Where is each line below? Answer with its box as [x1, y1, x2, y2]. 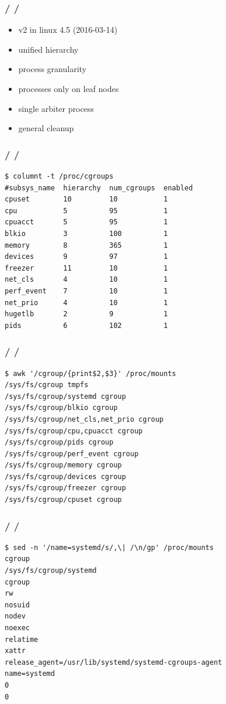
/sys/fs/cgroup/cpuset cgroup [5, 495, 122, 504]
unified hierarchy [18, 43, 79, 55]
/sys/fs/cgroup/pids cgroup [5, 438, 114, 447]
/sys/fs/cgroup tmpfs [5, 381, 89, 389]
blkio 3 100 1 [5, 229, 168, 238]
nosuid [5, 600, 30, 609]
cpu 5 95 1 [5, 206, 168, 215]
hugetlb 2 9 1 [5, 310, 168, 319]
